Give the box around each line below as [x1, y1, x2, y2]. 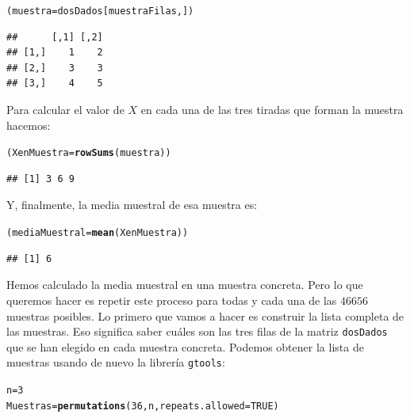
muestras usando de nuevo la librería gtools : [6, 354, 225, 370]
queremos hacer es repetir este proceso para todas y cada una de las [6, 291, 337, 308]
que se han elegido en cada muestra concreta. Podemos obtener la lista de [6, 338, 364, 355]
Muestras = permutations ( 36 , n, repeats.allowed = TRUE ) [6, 400, 279, 412]
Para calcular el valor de [6, 101, 125, 118]
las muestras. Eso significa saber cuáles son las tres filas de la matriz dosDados [6, 323, 388, 340]
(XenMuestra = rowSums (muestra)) [6, 147, 171, 159]
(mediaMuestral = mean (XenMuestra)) [6, 227, 189, 239]
